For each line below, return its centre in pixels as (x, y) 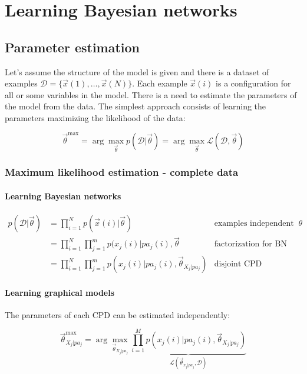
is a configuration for (253, 83)
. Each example (160, 83)
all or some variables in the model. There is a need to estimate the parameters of (151, 94)
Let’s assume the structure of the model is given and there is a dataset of (137, 71)
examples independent (254, 223)
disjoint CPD (238, 264)
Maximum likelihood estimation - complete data (122, 172)
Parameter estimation (72, 47)
